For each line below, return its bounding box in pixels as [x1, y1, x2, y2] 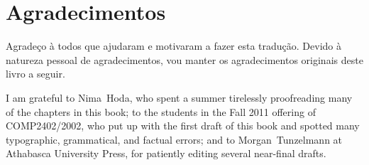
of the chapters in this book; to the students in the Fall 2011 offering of [6, 104, 316, 119]
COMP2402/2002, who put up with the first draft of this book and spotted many [6, 118, 360, 133]
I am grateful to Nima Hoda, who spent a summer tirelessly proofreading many [6, 90, 353, 105]
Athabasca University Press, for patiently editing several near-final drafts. [6, 146, 326, 161]
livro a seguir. [6, 66, 65, 81]
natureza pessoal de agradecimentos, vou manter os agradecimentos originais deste [6, 52, 363, 67]
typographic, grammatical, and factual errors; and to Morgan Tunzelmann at [6, 132, 343, 147]
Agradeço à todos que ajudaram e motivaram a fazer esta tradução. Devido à [6, 38, 342, 53]
